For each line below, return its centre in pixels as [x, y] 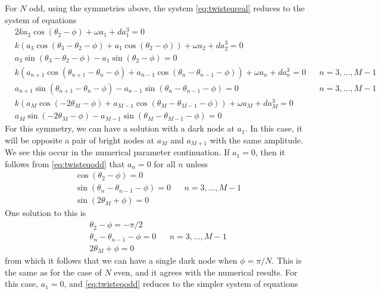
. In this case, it [274, 128]
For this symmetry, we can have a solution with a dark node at [120, 128]
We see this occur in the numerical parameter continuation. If [117, 152]
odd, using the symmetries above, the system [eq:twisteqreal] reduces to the [167, 8]
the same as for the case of [53, 272]
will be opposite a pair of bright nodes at [80, 140]
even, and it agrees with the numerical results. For [206, 272]
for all [165, 163]
